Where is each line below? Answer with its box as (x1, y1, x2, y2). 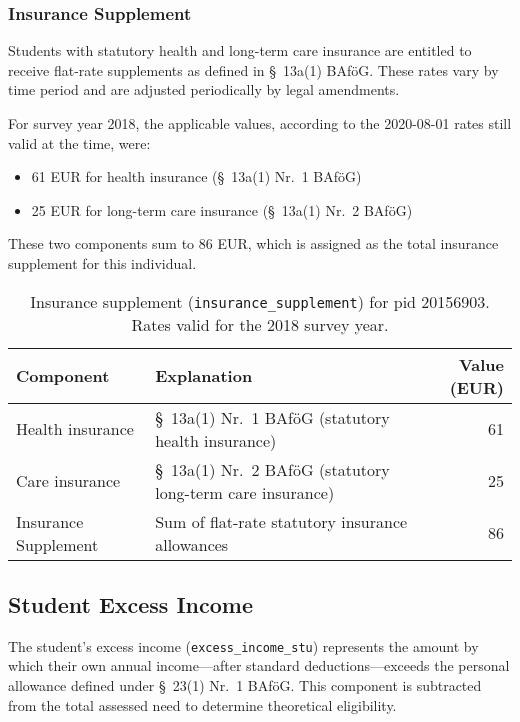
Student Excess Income (8, 588, 253, 619)
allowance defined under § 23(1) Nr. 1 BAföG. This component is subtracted (8, 675, 482, 696)
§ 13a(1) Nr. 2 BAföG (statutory (155, 457, 390, 481)
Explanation (155, 364, 253, 388)
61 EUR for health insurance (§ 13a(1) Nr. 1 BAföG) (31, 166, 362, 187)
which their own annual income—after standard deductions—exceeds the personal (8, 655, 510, 676)
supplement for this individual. (8, 252, 197, 273)
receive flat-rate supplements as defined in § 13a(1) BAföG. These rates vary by (8, 59, 499, 80)
